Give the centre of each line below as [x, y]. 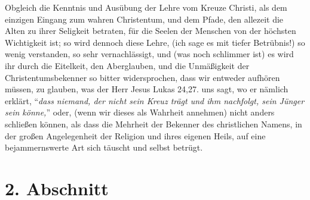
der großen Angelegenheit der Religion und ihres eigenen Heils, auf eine [135, 135]
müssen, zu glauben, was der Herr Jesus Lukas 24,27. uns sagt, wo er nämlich [147, 89]
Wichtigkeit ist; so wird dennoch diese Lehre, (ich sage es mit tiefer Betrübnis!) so [155, 42]
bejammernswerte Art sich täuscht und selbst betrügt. [104, 147]
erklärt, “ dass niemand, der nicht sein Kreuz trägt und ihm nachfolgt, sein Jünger [155, 100]
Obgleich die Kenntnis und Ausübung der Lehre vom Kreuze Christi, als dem [146, 7]
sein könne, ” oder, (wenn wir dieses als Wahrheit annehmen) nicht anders [140, 112]
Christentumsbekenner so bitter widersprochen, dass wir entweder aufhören [142, 77]
